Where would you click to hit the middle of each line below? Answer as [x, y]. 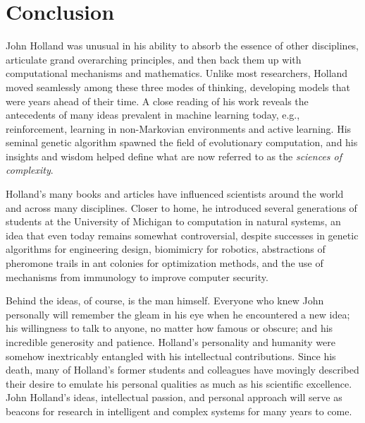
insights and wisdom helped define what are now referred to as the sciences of [174, 156]
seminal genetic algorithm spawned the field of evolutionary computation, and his [182, 142]
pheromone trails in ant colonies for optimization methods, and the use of [165, 263]
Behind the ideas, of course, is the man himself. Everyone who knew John [165, 300]
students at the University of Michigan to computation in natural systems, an [173, 221]
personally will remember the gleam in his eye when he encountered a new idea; [178, 314]
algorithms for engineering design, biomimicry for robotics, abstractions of [166, 249]
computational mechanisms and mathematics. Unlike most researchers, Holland [177, 73]
